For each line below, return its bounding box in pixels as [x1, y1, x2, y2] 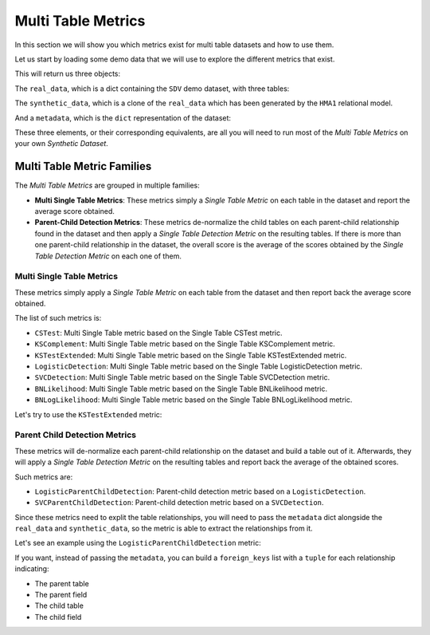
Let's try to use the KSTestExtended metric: [14, 409, 162, 419]
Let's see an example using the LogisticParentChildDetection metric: [14, 538, 262, 548]
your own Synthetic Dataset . [14, 139, 109, 148]
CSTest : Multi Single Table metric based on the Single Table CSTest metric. [34, 328, 283, 337]
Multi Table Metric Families [14, 160, 152, 173]
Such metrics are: [14, 471, 73, 482]
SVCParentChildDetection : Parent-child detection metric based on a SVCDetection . [34, 498, 324, 507]
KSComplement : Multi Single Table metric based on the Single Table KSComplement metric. [34, 339, 336, 349]
